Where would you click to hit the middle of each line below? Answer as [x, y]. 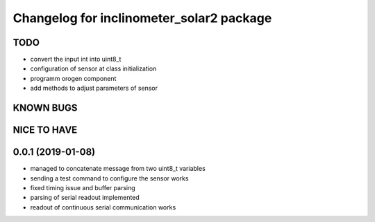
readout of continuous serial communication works [103, 207]
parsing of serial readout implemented [85, 198]
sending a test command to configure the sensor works [109, 178]
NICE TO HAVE [45, 130]
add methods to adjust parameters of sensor [94, 88]
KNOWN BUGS [45, 108]
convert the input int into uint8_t [76, 59]
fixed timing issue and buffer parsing [83, 187]
